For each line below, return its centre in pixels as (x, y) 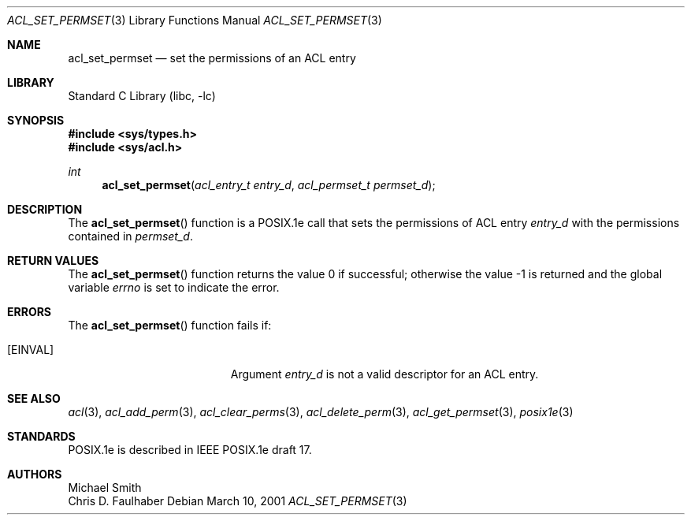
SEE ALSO (34, 398)
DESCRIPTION (45, 209)
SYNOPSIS (36, 120)
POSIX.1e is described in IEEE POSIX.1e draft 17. (190, 450)
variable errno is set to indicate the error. (174, 287)
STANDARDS (41, 436)
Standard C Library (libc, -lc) (142, 96)
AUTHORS (35, 474)
